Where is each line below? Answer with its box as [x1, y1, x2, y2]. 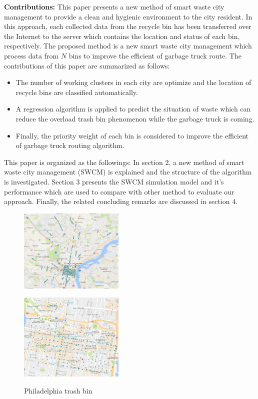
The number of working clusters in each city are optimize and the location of [15, 77, 251, 87]
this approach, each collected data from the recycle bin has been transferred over [4, 21, 251, 31]
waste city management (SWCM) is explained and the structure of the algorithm [4, 166, 252, 177]
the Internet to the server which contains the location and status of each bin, [4, 30, 240, 41]
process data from [4, 50, 59, 60]
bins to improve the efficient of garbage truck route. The [68, 50, 241, 60]
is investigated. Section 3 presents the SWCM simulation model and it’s [4, 176, 224, 186]
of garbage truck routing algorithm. [15, 140, 124, 150]
